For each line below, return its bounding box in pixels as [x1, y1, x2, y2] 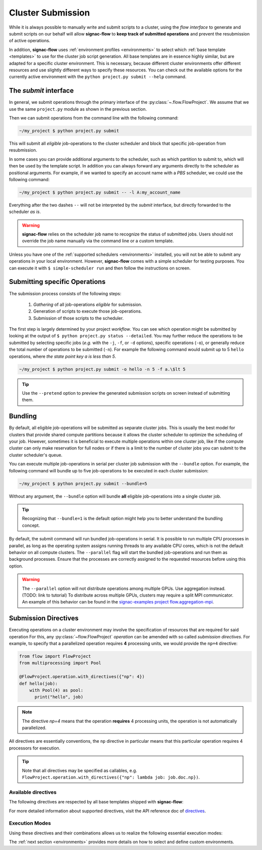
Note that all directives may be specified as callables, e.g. [22, 767, 137, 773]
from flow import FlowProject [19, 653, 91, 659]
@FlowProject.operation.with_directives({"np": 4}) [19, 674, 145, 680]
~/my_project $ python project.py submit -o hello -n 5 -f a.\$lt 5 [19, 367, 186, 372]
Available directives [9, 789, 57, 796]
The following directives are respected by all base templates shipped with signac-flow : [9, 799, 184, 805]
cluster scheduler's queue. [9, 452, 63, 458]
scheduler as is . [9, 209, 41, 215]
